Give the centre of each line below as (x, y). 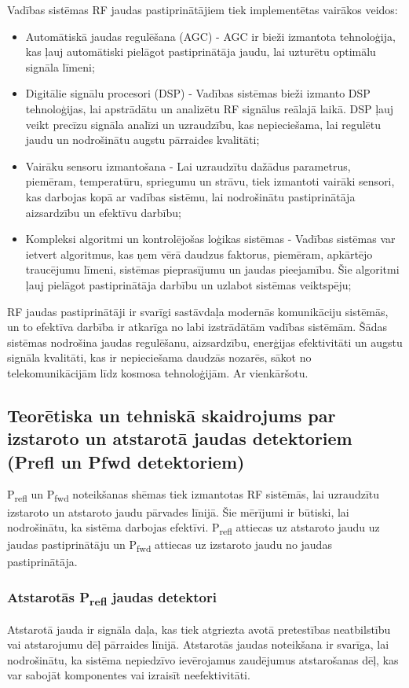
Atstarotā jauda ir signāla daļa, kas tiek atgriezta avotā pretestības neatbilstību (199, 629)
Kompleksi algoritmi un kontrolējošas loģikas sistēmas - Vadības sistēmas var (210, 239)
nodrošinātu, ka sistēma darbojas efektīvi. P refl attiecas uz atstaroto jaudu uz (194, 528)
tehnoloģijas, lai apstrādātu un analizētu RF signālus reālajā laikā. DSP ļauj (210, 108)
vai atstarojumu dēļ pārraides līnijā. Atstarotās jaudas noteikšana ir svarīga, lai (198, 644)
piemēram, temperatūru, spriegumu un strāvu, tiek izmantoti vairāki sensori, (210, 181)
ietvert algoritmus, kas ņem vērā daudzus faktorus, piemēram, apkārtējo (199, 254)
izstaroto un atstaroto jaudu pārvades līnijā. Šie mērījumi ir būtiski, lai (178, 511)
